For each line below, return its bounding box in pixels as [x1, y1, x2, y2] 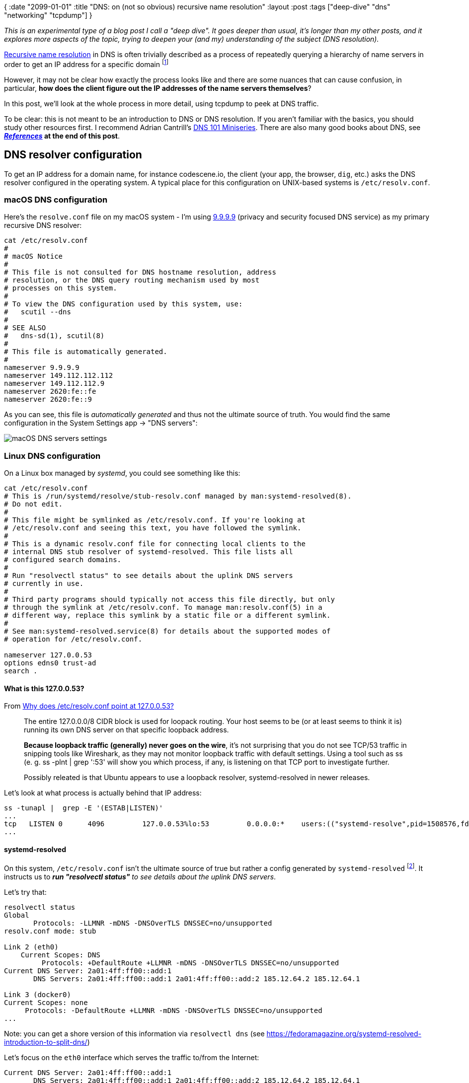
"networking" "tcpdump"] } [4, 11, 92, 19]
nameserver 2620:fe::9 [4, 395, 92, 404]
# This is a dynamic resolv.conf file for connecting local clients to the [4, 540, 306, 548]
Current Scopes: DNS [20, 951, 100, 959]
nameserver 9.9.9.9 [4, 363, 79, 372]
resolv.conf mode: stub [4, 927, 96, 936]
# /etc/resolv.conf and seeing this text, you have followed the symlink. [4, 524, 302, 532]
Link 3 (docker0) [4, 991, 71, 999]
